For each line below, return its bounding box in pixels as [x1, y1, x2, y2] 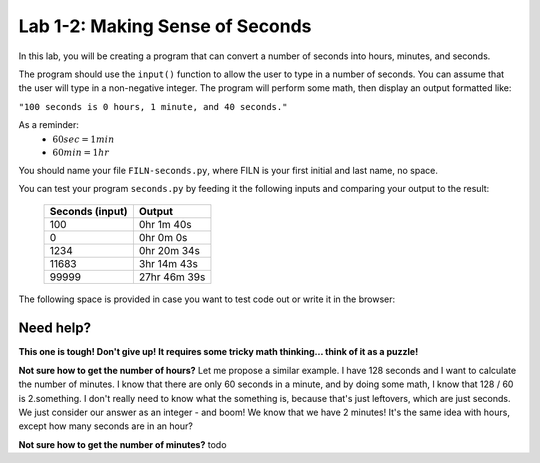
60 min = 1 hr [52, 147, 110, 159]
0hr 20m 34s [138, 244, 200, 258]
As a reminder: [18, 119, 79, 131]
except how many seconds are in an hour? [18, 420, 194, 432]
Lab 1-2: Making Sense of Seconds [18, 15, 312, 37]
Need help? [18, 320, 92, 337]
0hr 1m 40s [138, 218, 192, 232]
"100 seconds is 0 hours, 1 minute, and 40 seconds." [18, 101, 288, 112]
